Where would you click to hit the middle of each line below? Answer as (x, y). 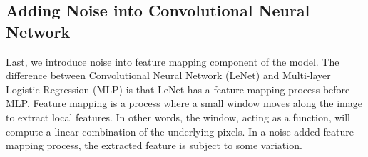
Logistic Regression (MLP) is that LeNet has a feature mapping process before (178, 89)
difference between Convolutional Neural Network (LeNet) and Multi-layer (168, 75)
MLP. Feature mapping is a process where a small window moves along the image (184, 103)
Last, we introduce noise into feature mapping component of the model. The (173, 61)
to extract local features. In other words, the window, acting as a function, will (178, 117)
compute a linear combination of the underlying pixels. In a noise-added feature (180, 131)
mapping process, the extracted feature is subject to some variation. (154, 145)
